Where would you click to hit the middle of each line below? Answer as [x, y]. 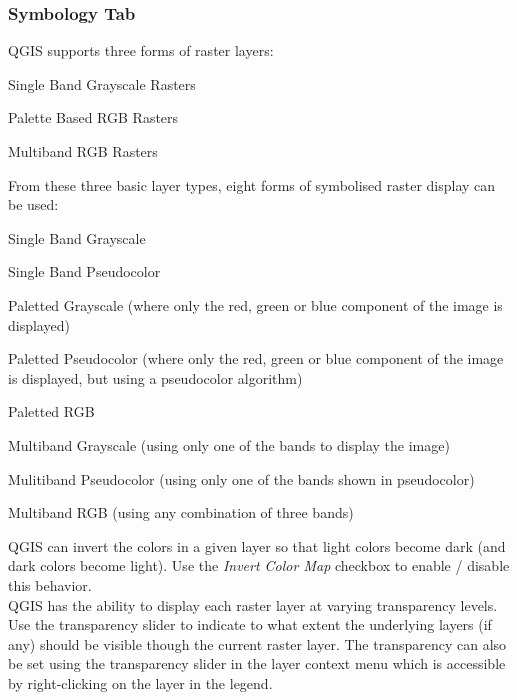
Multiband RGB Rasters [83, 151]
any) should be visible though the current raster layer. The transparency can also [257, 643]
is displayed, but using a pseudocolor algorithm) [155, 377]
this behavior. [50, 584]
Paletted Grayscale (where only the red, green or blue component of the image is [255, 304]
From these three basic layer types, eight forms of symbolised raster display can [252, 184]
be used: [33, 204]
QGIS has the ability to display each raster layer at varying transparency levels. [253, 604]
